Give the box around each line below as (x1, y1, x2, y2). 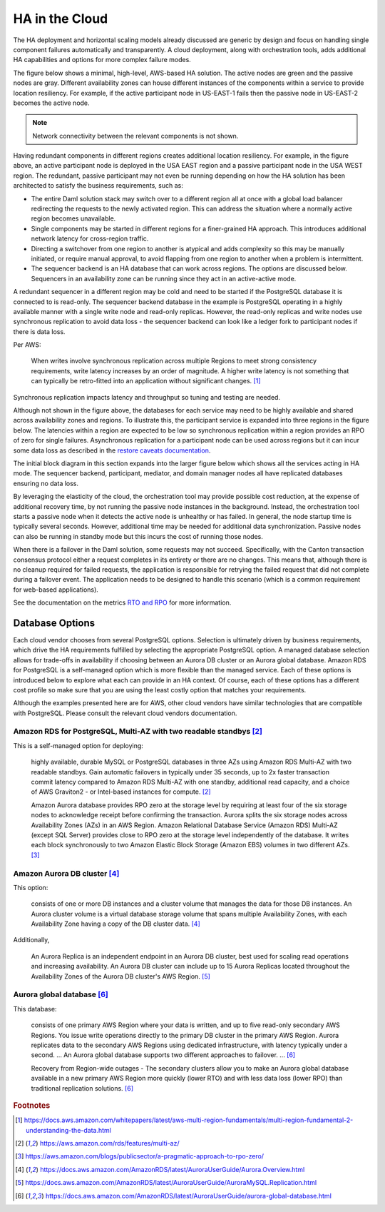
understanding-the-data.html (26, 1126, 112, 1134)
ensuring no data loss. (13, 479, 78, 488)
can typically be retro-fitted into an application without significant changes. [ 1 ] (31, 377, 261, 385)
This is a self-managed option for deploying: (13, 741, 144, 749)
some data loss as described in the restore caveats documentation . (13, 446, 211, 455)
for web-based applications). (13, 585, 99, 594)
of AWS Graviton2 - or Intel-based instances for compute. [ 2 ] (31, 787, 211, 796)
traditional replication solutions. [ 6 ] (31, 1084, 133, 1092)
